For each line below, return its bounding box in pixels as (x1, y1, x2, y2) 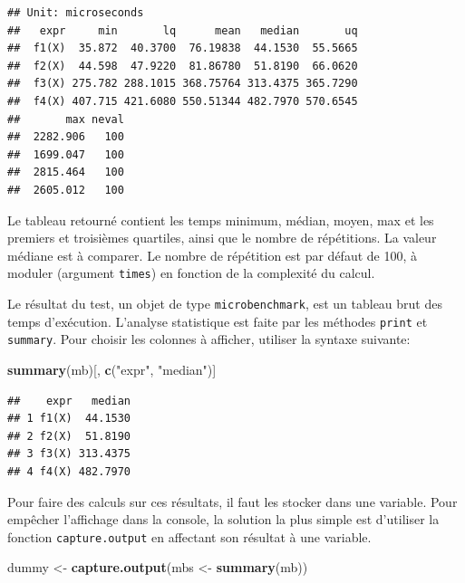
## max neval (7, 112, 124, 126)
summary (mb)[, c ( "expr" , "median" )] (7, 359, 217, 378)
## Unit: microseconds (7, 6, 144, 19)
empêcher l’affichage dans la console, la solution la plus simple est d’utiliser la (7, 510, 440, 529)
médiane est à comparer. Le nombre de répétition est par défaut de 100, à (7, 245, 418, 264)
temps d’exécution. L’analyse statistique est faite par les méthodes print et (7, 311, 428, 330)
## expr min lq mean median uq (7, 24, 358, 37)
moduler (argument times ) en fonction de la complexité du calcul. (7, 263, 375, 282)
